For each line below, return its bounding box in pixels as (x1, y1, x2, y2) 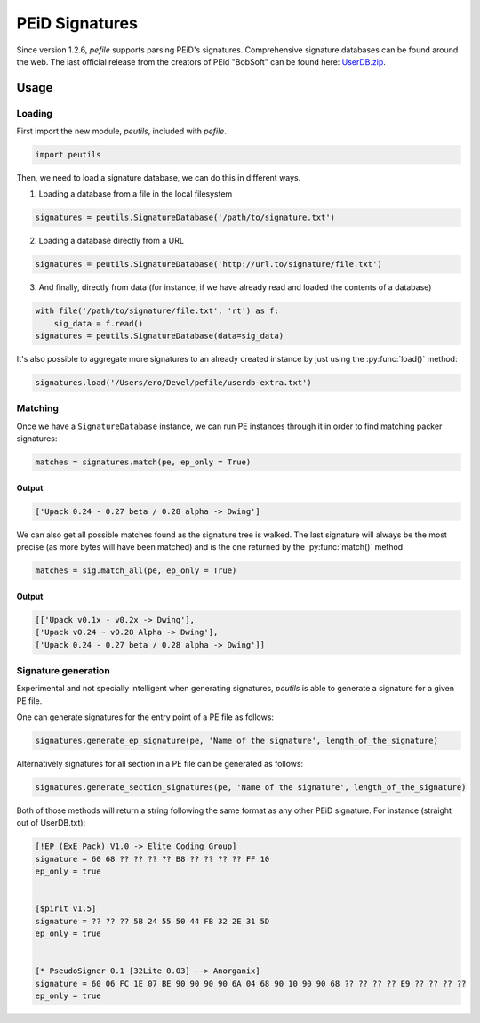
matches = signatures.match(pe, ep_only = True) (35, 457, 252, 467)
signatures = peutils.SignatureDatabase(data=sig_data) (35, 331, 284, 342)
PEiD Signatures (16, 13, 138, 33)
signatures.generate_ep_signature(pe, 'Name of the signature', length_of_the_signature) (35, 736, 439, 746)
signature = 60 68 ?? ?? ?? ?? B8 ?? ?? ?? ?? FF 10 (35, 854, 270, 864)
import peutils (35, 149, 101, 160)
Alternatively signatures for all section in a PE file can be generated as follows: (16, 759, 304, 769)
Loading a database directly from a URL (38, 236, 184, 246)
